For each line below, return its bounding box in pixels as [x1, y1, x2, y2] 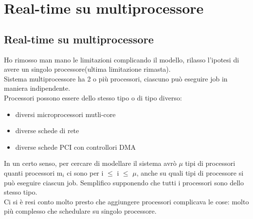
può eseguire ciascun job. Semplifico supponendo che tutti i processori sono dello [4, 177, 244, 187]
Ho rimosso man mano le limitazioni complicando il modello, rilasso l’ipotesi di [4, 54, 239, 64]
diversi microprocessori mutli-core [15, 109, 116, 119]
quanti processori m [4, 167, 63, 178]
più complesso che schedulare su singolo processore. [4, 206, 157, 216]
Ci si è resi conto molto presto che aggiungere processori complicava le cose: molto [4, 196, 249, 206]
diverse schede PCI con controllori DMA [15, 141, 136, 152]
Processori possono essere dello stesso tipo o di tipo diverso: [4, 92, 182, 102]
